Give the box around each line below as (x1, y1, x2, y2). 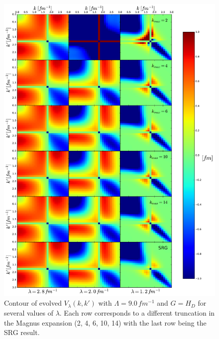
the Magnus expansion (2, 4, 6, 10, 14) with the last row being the (4, 317, 207, 328)
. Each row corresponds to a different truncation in (59, 307, 215, 318)
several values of (4, 307, 53, 318)
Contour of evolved (4, 298, 62, 308)
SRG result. (4, 327, 40, 338)
